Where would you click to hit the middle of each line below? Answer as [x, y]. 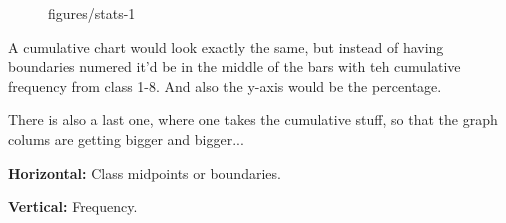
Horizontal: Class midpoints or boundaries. [144, 172]
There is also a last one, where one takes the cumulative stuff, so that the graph [253, 119]
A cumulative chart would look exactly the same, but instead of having [226, 46]
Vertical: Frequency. [73, 206]
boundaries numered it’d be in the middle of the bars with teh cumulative [234, 66]
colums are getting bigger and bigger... [126, 138]
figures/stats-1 [92, 13]
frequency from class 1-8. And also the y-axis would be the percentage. [225, 85]
